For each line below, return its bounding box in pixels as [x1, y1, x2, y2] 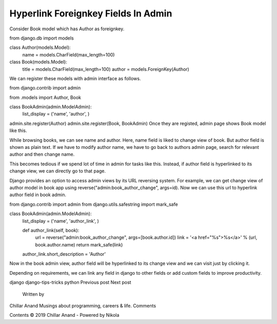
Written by [22, 291, 45, 297]
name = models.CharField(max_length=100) [22, 51, 115, 58]
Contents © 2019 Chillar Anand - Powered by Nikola [9, 312, 120, 318]
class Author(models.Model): [9, 44, 71, 51]
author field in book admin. [9, 192, 67, 198]
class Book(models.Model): [9, 59, 68, 65]
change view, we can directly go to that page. [9, 168, 106, 174]
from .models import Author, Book [9, 94, 82, 100]
